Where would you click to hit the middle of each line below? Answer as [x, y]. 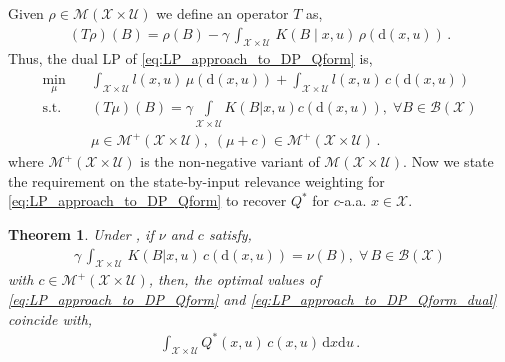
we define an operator [222, 13]
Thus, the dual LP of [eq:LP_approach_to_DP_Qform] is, [190, 58]
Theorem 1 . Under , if [81, 233]
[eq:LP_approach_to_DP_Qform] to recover [147, 200]
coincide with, [50, 318]
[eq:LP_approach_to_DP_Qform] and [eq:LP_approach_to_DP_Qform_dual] [252, 298]
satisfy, [230, 233]
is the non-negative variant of [230, 161]
